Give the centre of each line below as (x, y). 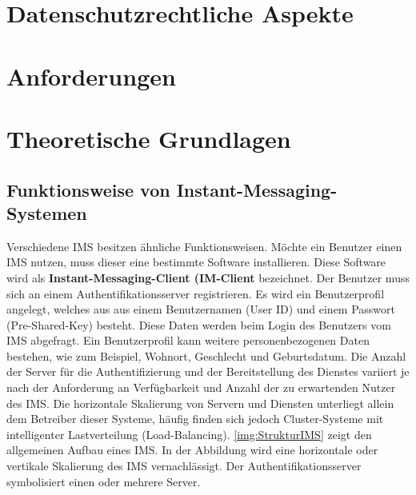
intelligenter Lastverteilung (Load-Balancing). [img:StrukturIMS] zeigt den (189, 434)
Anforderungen (91, 76)
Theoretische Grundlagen (149, 138)
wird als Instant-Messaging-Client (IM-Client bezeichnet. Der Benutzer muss (208, 277)
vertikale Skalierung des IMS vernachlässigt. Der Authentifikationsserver (184, 466)
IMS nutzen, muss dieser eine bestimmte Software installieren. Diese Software (196, 262)
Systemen (47, 212)
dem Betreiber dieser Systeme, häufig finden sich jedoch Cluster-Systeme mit (195, 419)
